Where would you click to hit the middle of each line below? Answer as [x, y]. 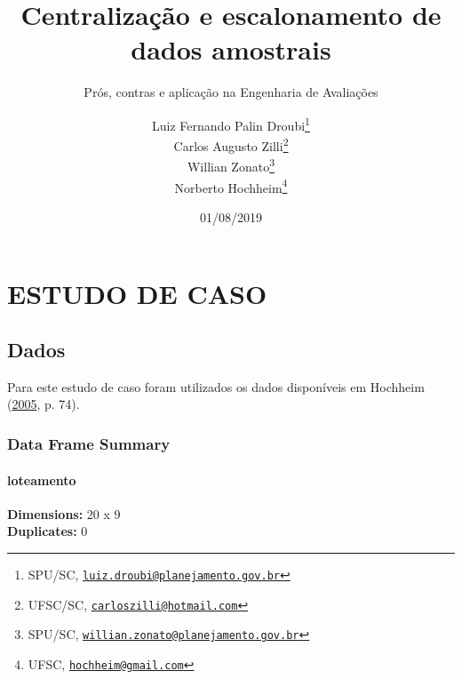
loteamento [42, 479]
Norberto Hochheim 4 [231, 186]
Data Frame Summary [89, 443]
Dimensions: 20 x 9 [64, 513]
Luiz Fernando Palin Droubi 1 [231, 124]
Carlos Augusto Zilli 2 [231, 144]
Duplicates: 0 [48, 531]
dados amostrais [231, 49]
